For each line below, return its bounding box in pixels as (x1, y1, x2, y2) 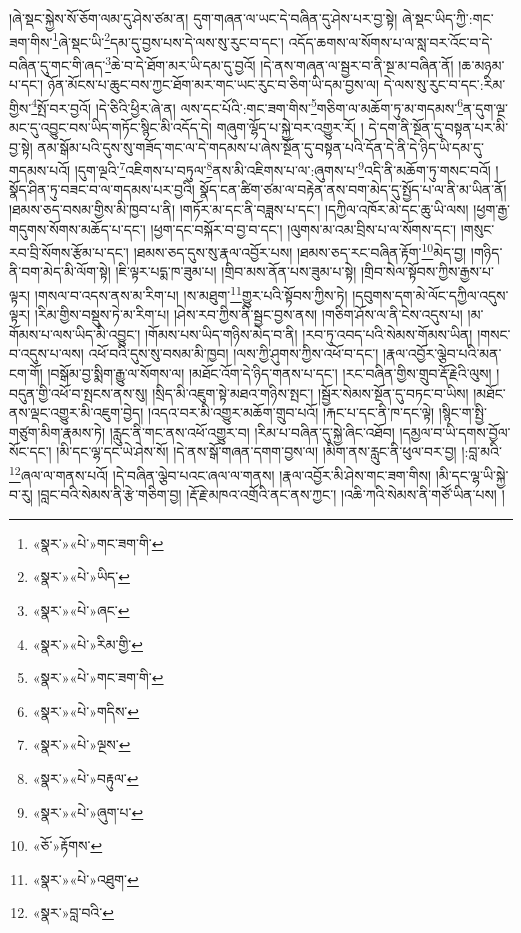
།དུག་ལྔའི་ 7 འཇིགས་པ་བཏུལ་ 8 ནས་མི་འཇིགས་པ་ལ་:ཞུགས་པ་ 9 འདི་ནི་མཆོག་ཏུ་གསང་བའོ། (74, 157, 491, 180)
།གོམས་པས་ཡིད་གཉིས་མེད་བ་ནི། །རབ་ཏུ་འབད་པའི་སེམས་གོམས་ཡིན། (144, 323, 473, 344)
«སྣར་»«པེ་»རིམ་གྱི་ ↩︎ (32, 633, 143, 654)
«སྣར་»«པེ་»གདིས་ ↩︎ (32, 700, 140, 721)
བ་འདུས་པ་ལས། (9, 343, 84, 364)
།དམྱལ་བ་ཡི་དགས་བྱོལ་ (399, 421, 511, 442)
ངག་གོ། (9, 363, 43, 384)
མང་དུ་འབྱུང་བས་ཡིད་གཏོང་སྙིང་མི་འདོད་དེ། (9, 116, 212, 137)
